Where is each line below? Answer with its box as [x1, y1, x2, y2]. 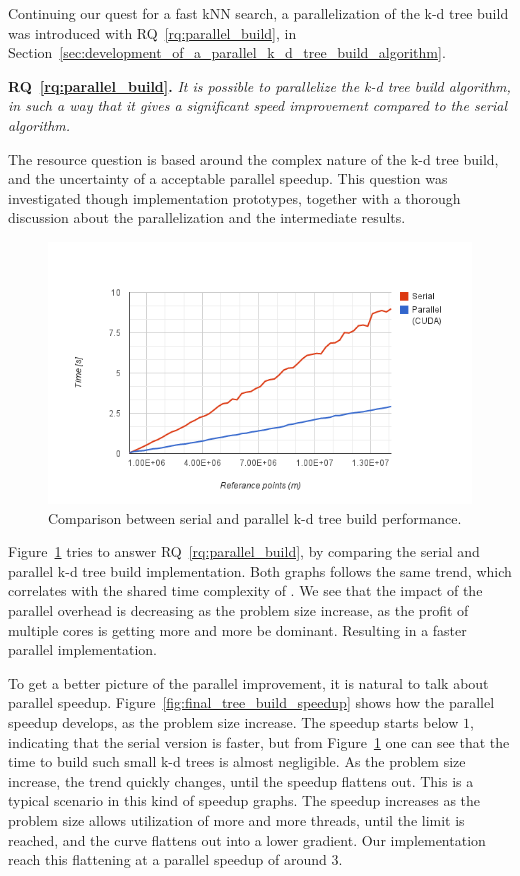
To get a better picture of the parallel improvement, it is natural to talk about [8, 672, 489, 693]
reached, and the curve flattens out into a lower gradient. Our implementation [8, 829, 486, 850]
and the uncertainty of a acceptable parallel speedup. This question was [8, 168, 448, 189]
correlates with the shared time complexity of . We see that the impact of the [8, 580, 483, 601]
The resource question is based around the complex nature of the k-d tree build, [8, 148, 499, 169]
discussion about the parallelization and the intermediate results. [8, 207, 406, 228]
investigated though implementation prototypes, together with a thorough [8, 187, 461, 208]
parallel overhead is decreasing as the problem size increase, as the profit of [8, 600, 469, 621]
